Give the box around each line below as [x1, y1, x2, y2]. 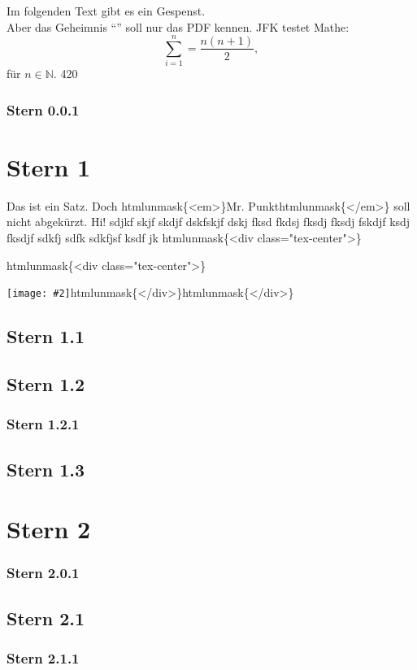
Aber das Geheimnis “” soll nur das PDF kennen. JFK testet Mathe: [7, 18, 350, 35]
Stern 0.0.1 [7, 99, 80, 120]
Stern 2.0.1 [7, 563, 80, 583]
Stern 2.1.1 [7, 648, 80, 668]
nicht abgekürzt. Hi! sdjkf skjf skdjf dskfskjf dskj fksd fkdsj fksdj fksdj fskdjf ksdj [7, 213, 410, 230]
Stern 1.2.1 [7, 414, 80, 434]
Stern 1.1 [7, 324, 85, 349]
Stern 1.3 [7, 456, 85, 481]
